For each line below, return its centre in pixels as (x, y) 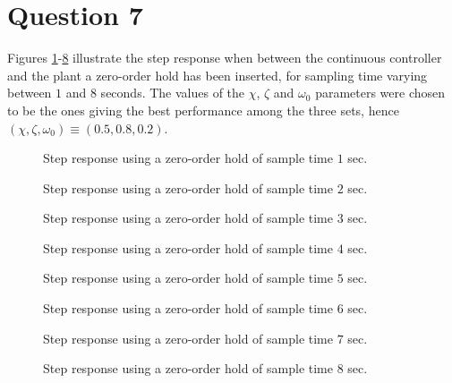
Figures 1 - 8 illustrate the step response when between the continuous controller (225, 58)
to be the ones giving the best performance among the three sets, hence (203, 110)
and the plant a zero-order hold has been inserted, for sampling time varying (217, 75)
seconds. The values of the (173, 93)
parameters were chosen (380, 93)
